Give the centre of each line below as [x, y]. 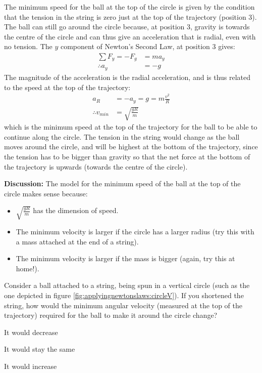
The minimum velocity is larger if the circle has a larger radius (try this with [135, 231]
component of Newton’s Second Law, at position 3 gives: [148, 46]
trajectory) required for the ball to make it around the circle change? [111, 315]
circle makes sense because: [46, 193]
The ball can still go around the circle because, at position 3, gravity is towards [127, 27]
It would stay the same [40, 349]
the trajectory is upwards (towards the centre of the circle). [96, 166]
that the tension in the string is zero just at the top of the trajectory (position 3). [130, 16]
